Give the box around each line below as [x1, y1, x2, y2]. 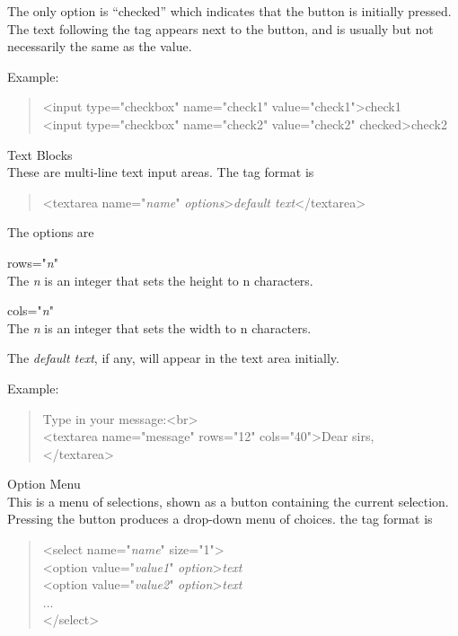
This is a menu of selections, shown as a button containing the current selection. [7, 491, 449, 510]
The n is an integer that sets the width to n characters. [7, 318, 312, 337]
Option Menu [7, 474, 81, 493]
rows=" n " [7, 252, 58, 271]
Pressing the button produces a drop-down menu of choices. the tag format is [7, 509, 433, 528]
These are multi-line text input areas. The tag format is [7, 163, 314, 181]
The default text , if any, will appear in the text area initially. [7, 349, 339, 367]
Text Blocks [7, 145, 73, 163]
